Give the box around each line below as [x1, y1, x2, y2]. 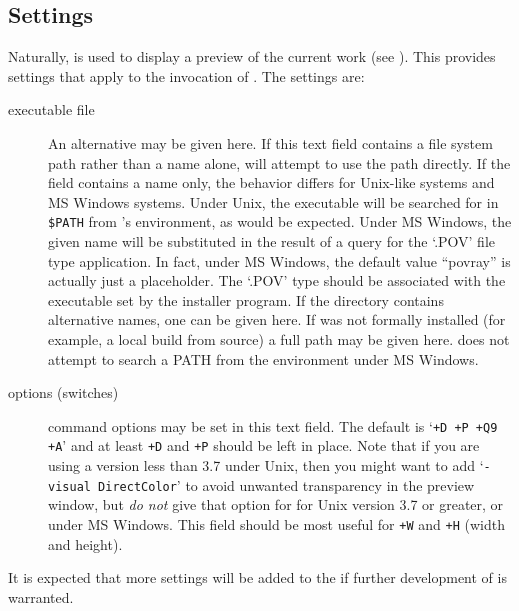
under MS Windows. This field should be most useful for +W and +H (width [48, 513, 505, 534]
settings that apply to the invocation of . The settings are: [8, 65, 365, 86]
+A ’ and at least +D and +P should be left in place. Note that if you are [48, 435, 480, 456]
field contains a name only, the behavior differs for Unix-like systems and [48, 172, 495, 193]
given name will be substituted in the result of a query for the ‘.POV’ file [48, 231, 496, 252]
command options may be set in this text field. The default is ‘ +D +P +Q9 [48, 415, 498, 436]
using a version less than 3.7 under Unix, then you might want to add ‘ [48, 455, 484, 476]
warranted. [8, 586, 74, 607]
